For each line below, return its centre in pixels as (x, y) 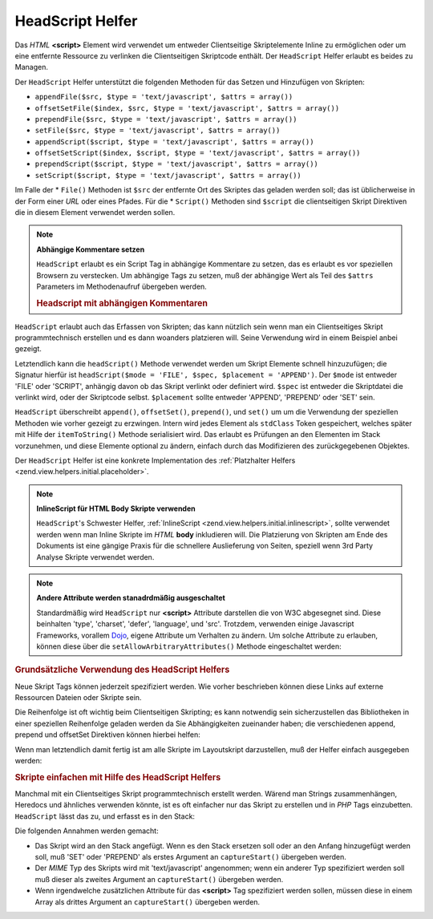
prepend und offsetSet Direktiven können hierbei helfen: (107, 735)
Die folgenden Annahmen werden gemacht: (87, 831)
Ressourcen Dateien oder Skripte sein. (78, 698)
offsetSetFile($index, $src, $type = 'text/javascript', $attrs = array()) (187, 108)
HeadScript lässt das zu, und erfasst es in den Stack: (105, 816)
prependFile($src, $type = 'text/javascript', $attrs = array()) (166, 119)
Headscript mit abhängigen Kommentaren (122, 303)
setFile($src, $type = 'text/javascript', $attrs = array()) (158, 131)
